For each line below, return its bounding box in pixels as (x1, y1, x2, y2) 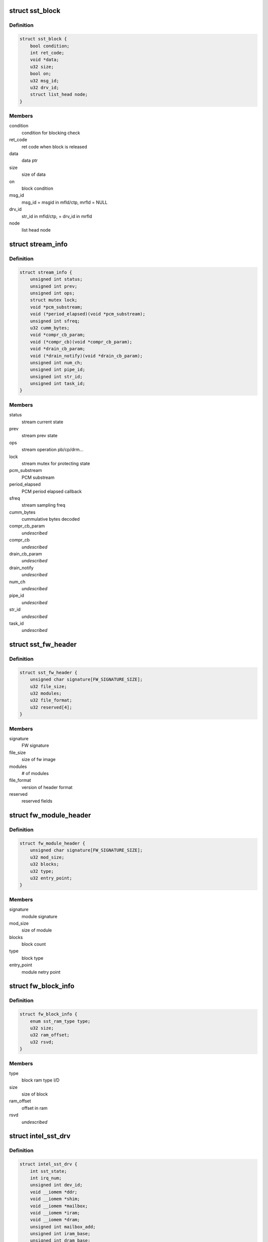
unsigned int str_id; (30, 374, 83, 380)
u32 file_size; (30, 684, 67, 689)
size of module (21, 927, 52, 933)
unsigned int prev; (30, 283, 78, 289)
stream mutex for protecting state (21, 460, 90, 466)
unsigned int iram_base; (30, 1231, 91, 1237)
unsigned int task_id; (30, 381, 85, 387)
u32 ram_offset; (30, 1032, 69, 1038)
